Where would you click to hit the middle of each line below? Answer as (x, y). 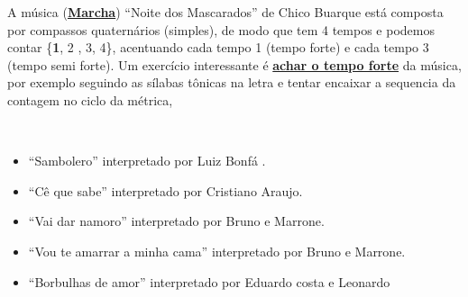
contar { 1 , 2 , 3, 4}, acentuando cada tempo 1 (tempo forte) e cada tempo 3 (218, 47)
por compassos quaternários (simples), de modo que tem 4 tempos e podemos (221, 29)
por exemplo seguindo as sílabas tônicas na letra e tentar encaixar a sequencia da (232, 82)
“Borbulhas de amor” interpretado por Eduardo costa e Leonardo (209, 281)
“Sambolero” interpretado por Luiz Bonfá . (147, 161)
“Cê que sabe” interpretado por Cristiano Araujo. (165, 190)
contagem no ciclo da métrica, (90, 99)
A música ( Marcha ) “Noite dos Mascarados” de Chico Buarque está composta (225, 12)
